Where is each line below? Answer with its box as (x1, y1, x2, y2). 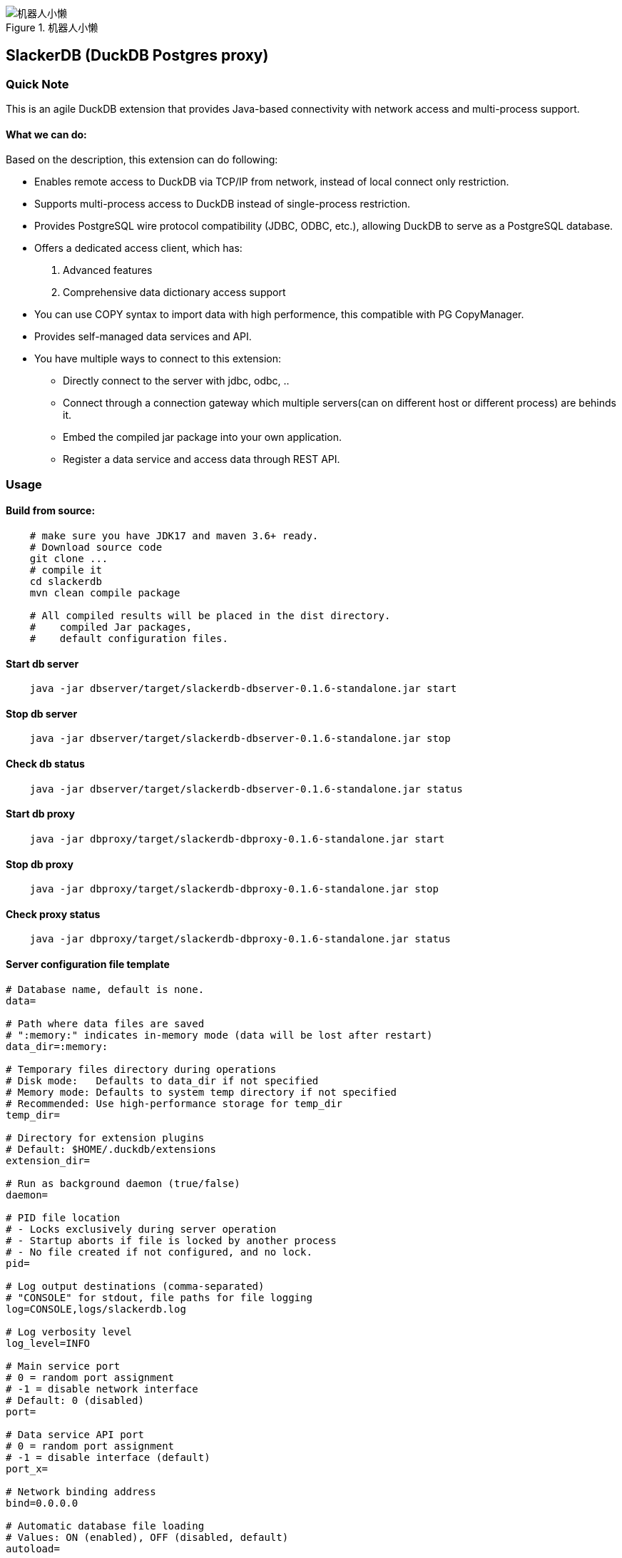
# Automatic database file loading (6, 1519, 205, 1532)
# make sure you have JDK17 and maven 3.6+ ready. (29, 530, 319, 542)
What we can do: (6, 128, 87, 141)
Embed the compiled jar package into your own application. (63, 431, 342, 444)
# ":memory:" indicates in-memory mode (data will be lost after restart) (6, 1029, 433, 1041)
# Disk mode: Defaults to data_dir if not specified (6, 1074, 319, 1086)
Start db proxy (6, 808, 75, 820)
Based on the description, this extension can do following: (6, 153, 278, 166)
